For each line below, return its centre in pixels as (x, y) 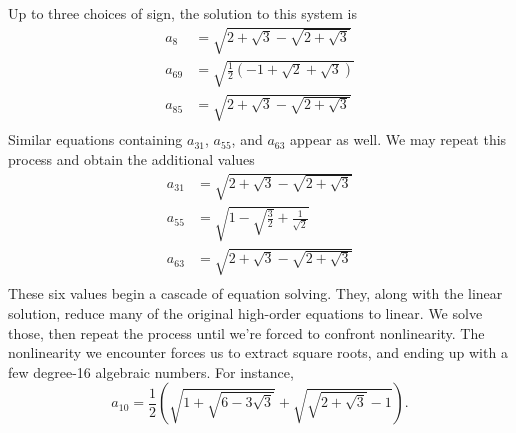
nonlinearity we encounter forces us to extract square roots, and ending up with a (258, 352)
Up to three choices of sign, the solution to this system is (182, 13)
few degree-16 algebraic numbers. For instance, (151, 371)
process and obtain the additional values (131, 158)
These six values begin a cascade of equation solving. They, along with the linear (255, 293)
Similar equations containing (95, 139)
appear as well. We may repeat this (398, 139)
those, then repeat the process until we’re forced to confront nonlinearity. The (246, 332)
